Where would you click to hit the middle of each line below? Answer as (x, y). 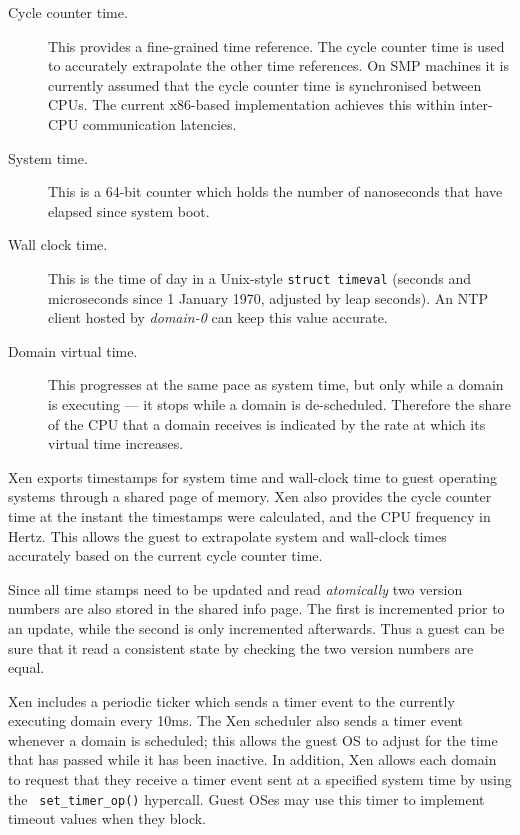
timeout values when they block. (107, 818)
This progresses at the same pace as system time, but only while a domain (276, 384)
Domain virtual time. (73, 350)
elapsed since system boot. (129, 210)
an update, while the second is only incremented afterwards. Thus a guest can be (256, 627)
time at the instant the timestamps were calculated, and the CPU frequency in (249, 515)
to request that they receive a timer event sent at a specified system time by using (260, 779)
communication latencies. (159, 123)
